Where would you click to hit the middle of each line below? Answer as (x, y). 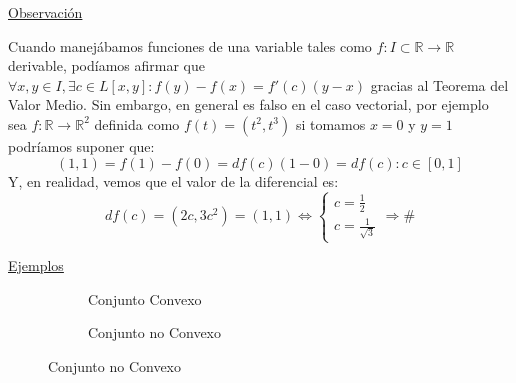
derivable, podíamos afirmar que (106, 65)
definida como (137, 123)
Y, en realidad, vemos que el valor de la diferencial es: (173, 180)
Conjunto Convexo (145, 298)
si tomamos (330, 123)
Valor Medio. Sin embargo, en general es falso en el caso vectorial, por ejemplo (248, 104)
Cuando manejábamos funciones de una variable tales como (190, 45)
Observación (45, 12)
